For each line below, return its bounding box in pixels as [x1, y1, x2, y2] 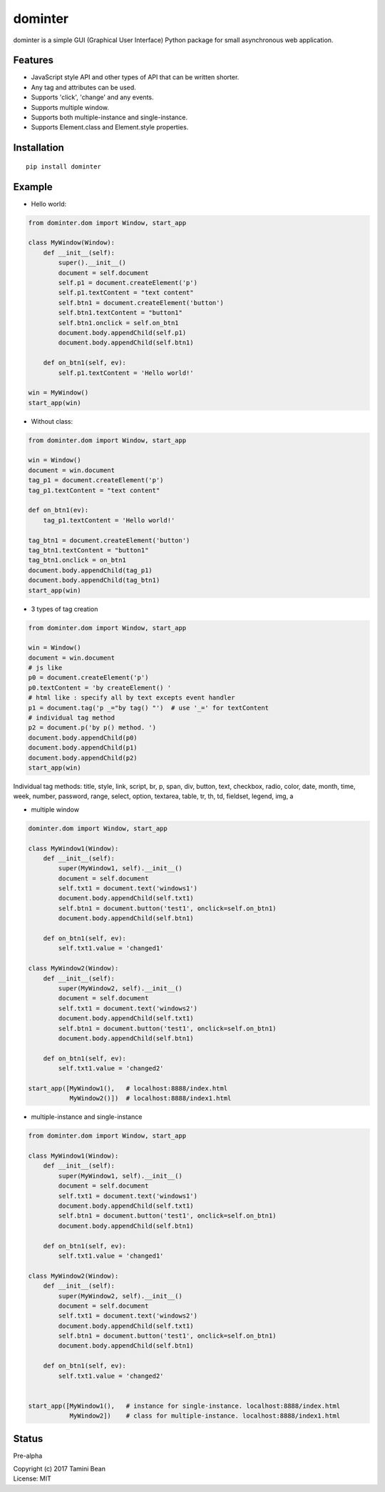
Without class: [31, 417, 73, 425]
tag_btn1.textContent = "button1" [28, 547, 149, 554]
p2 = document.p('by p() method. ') [28, 724, 157, 732]
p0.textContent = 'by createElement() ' [28, 683, 171, 692]
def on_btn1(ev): [28, 506, 89, 514]
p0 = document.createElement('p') [28, 674, 149, 682]
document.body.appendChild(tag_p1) [28, 566, 153, 575]
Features [13, 54, 53, 66]
